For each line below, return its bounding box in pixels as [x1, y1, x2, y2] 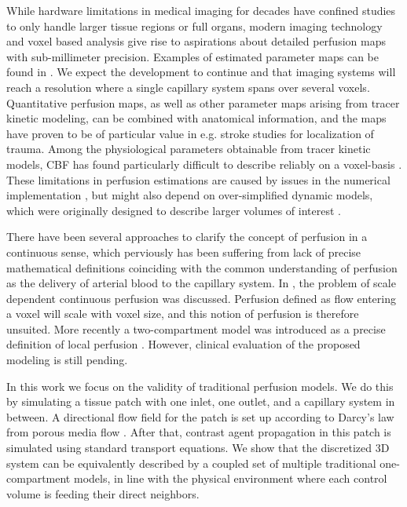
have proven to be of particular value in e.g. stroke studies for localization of [6, 125, 374, 141]
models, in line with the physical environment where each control [73, 470, 387, 487]
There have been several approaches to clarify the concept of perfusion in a [6, 228, 368, 245]
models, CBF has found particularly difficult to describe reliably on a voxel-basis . [6, 155, 402, 172]
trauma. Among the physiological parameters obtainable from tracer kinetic [6, 140, 371, 157]
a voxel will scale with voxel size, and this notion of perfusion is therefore [6, 305, 359, 322]
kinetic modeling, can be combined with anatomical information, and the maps [6, 110, 387, 126]
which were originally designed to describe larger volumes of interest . [6, 202, 341, 218]
